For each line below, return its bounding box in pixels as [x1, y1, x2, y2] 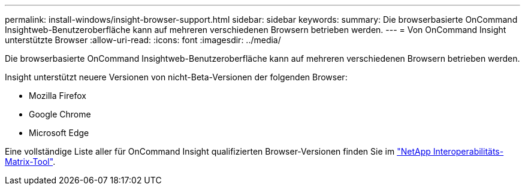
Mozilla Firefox [29, 91, 86, 101]
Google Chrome [29, 109, 91, 119]
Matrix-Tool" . [5, 156, 56, 167]
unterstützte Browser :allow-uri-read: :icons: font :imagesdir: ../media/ [5, 35, 281, 45]
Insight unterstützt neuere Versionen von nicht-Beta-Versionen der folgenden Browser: [5, 72, 348, 82]
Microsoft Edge [29, 128, 89, 138]
